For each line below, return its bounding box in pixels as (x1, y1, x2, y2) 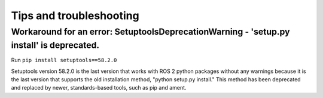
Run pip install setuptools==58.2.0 (11, 57, 117, 64)
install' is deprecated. (11, 39, 100, 51)
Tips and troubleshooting (11, 9, 140, 22)
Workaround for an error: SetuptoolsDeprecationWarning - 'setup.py (11, 26, 290, 37)
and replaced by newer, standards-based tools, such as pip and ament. (11, 84, 187, 91)
